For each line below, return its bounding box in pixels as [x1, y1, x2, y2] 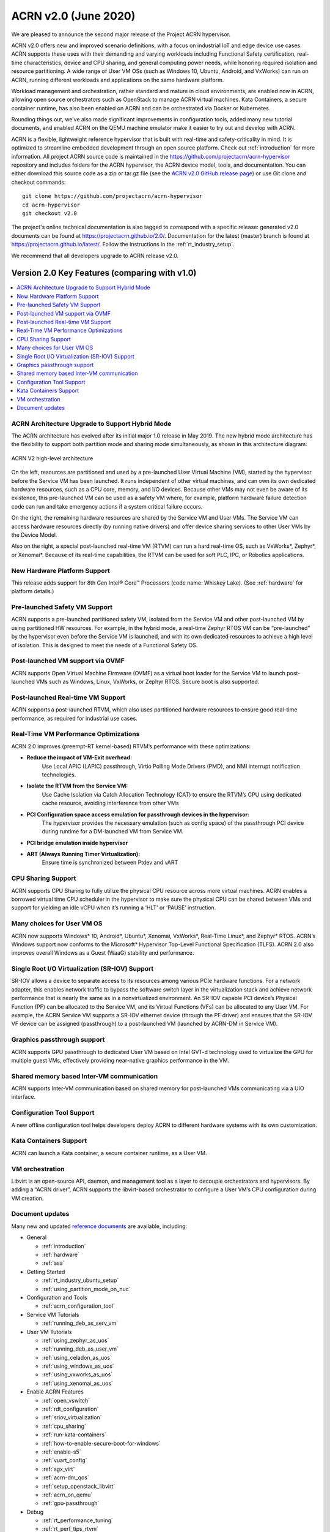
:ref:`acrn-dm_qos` [42, 1474, 90, 1481]
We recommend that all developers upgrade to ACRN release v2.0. [11, 252, 179, 259]
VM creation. [11, 1194, 44, 1202]
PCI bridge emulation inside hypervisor [26, 839, 128, 846]
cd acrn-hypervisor [22, 201, 81, 208]
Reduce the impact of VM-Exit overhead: [26, 754, 133, 761]
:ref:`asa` [42, 1259, 65, 1267]
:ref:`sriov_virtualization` [42, 1414, 102, 1421]
